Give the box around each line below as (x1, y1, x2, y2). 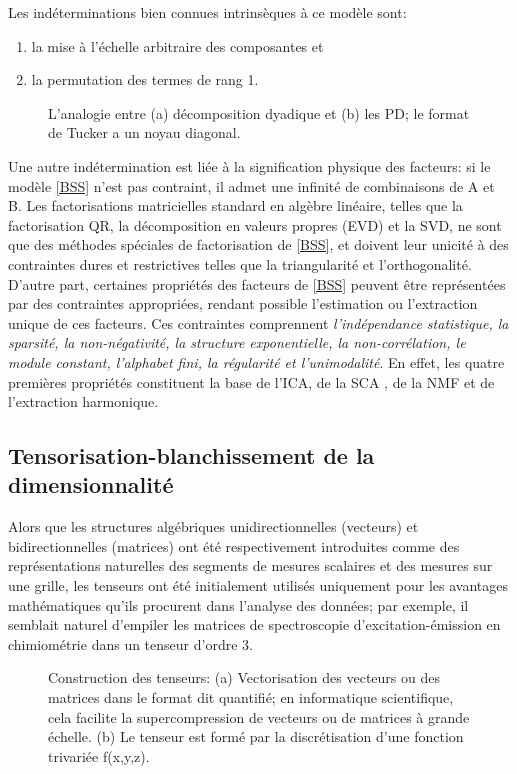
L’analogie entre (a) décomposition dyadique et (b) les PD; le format (48, 102, 470, 123)
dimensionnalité (8, 469, 174, 500)
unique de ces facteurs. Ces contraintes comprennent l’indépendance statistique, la (8, 312, 509, 333)
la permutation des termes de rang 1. (31, 69, 259, 90)
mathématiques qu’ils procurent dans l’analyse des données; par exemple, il (8, 594, 469, 615)
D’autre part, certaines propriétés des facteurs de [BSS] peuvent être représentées (8, 273, 506, 294)
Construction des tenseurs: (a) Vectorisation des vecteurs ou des (48, 667, 440, 688)
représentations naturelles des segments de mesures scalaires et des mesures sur (8, 555, 493, 576)
